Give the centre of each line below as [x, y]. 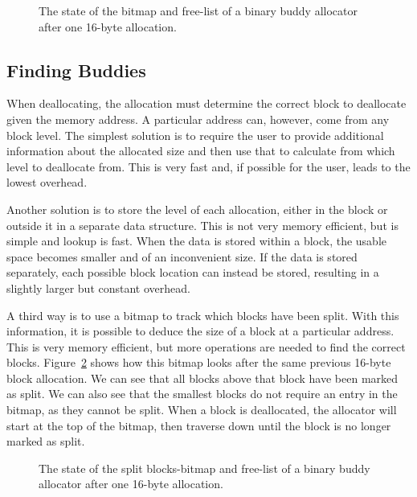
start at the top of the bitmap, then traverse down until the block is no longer [199, 425]
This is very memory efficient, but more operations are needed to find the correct [206, 346]
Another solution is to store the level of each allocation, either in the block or [197, 209]
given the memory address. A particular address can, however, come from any [198, 119]
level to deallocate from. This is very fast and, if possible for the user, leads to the [208, 166]
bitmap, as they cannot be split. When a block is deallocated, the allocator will [202, 410]
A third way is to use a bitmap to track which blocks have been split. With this [203, 315]
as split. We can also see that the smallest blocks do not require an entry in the [202, 394]
